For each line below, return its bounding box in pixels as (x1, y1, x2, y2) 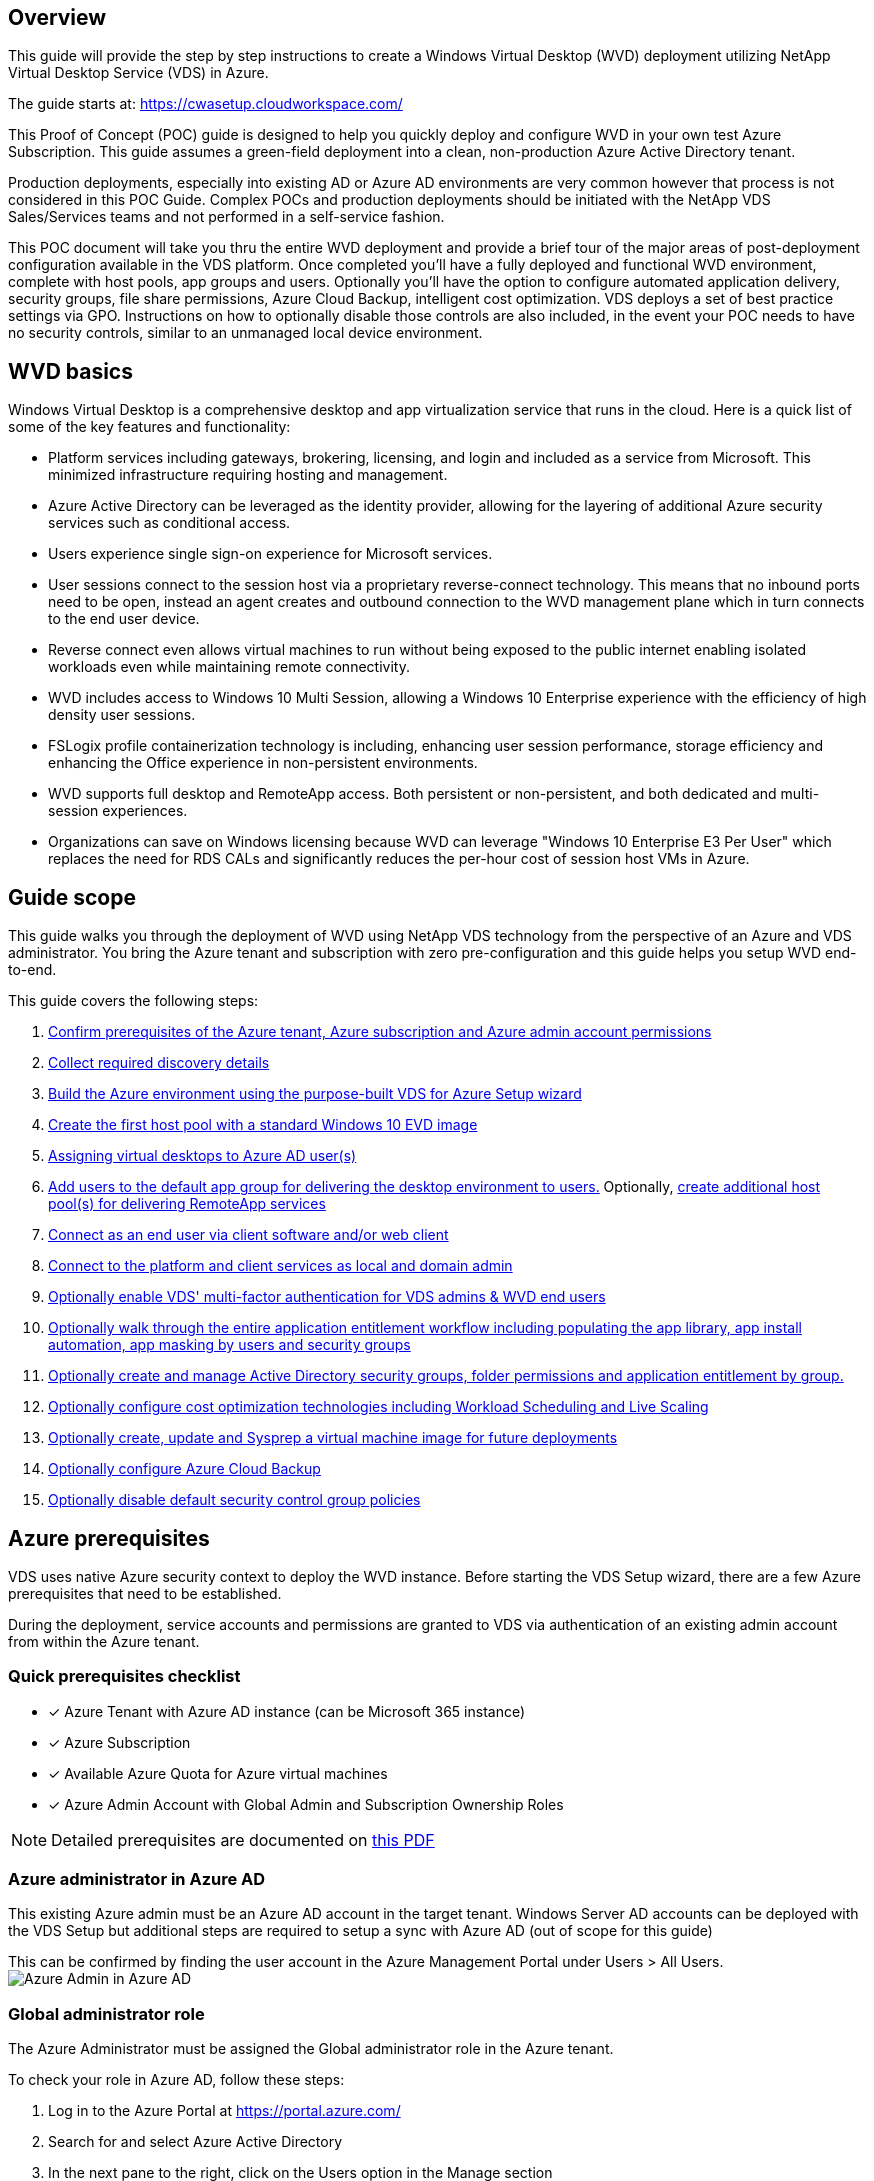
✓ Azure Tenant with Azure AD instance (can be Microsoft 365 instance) (48, 1702, 526, 1720)
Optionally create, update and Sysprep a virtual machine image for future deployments (48, 1429, 618, 1447)
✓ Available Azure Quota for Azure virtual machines (48, 1764, 388, 1782)
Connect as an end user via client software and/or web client (48, 1226, 449, 1244)
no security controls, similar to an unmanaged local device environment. (8, 324, 483, 342)
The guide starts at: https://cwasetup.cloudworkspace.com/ (8, 95, 403, 113)
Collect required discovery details (48, 1054, 270, 1072)
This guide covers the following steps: (8, 992, 259, 1010)
